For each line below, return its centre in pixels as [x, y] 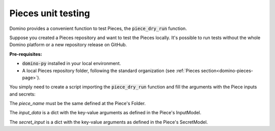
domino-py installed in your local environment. [72, 63]
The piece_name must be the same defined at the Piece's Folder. [78, 104]
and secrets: [22, 94]
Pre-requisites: [26, 54]
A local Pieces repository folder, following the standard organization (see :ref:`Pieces [111, 71]
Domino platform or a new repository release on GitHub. [68, 45]
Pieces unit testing [50, 13]
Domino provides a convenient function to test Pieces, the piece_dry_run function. [98, 28]
